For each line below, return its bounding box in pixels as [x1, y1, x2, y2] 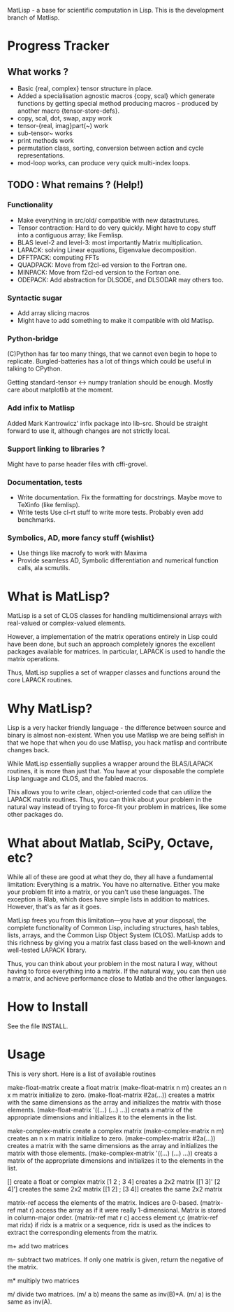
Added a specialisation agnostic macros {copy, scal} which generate [17, 92, 215, 100]
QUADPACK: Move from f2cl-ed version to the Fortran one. [17, 261, 187, 269]
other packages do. [7, 810, 64, 819]
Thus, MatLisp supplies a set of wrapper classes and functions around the [7, 668, 221, 677]
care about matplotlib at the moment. [7, 385, 114, 394]
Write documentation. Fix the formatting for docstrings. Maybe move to [17, 493, 222, 502]
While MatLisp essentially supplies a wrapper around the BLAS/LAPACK [7, 759, 214, 768]
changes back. [7, 746, 50, 754]
